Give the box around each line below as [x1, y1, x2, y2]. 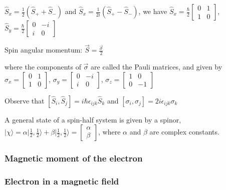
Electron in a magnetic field [5, 175, 119, 187]
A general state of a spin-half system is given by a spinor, [5, 114, 181, 124]
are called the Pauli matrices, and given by [91, 61, 222, 72]
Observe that [5, 95, 45, 105]
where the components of [5, 61, 81, 72]
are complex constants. [149, 126, 219, 137]
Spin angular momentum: [5, 44, 83, 55]
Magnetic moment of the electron [5, 152, 143, 164]
